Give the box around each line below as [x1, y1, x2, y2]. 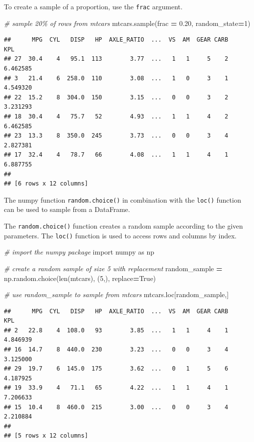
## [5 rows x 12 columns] [4, 432, 88, 440]
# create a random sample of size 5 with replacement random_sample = [4, 263, 223, 273]
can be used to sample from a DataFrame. [4, 204, 130, 214]
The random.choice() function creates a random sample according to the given [4, 221, 243, 231]
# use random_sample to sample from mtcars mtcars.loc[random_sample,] [4, 289, 229, 300]
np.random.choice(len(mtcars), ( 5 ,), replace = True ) [4, 273, 156, 283]
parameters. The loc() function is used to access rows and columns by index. [4, 230, 237, 240]
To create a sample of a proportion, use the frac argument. [4, 1, 183, 11]
